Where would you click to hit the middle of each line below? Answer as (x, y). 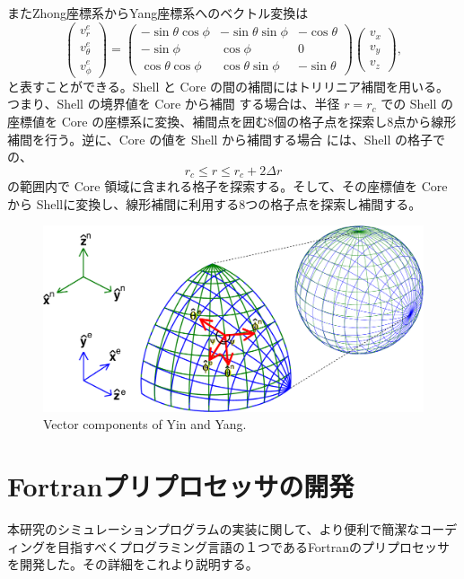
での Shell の (417, 104)
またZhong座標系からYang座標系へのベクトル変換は (158, 13)
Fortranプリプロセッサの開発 (181, 486)
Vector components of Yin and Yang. (145, 424)
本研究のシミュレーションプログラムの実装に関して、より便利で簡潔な (214, 529)
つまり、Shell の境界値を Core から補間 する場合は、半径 (174, 104)
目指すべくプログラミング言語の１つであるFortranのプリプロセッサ (254, 546)
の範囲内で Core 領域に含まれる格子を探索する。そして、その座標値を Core (228, 186)
